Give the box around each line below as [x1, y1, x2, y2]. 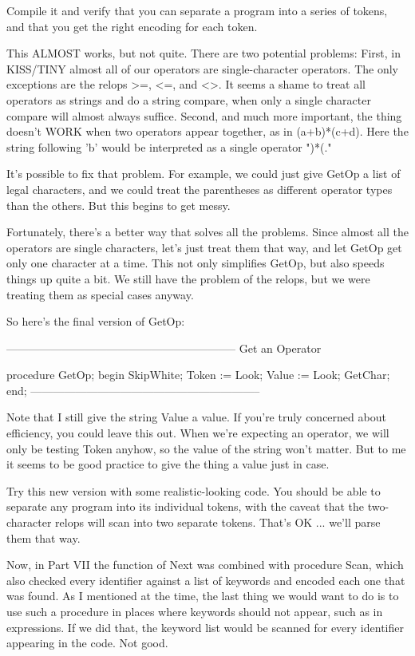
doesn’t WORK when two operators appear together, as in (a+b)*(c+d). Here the [6, 123, 409, 140]
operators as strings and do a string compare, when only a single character [6, 91, 371, 108]
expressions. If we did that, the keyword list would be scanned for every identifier [6, 618, 404, 635]
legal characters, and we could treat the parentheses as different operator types [6, 180, 393, 197]
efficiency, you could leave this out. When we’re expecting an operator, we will [6, 425, 389, 441]
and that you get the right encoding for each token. [6, 18, 258, 34]
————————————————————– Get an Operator [6, 339, 322, 356]
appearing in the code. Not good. [6, 634, 168, 651]
